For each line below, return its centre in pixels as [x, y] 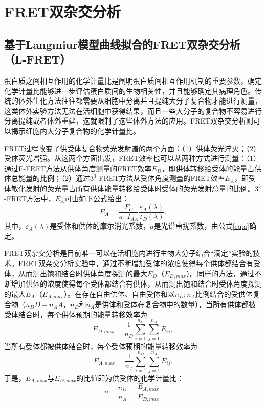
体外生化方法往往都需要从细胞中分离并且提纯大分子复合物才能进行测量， [140, 101]
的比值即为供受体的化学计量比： [130, 378]
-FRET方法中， [30, 198]
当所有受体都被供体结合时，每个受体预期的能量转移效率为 [101, 346]
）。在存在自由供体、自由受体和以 [119, 293]
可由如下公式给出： [97, 198]
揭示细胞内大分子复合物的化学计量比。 [75, 130]
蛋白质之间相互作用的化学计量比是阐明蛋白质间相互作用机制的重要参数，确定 [133, 80]
